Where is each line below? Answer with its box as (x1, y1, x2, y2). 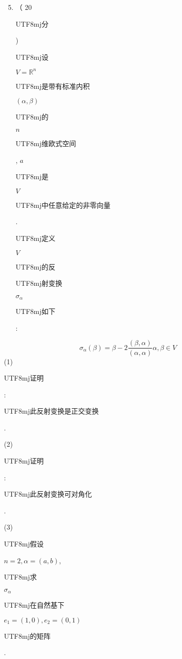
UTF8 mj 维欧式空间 (15, 138, 76, 149)
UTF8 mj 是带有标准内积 (15, 80, 90, 91)
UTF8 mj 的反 (15, 261, 56, 271)
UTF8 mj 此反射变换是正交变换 (4, 406, 99, 416)
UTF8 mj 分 (15, 18, 49, 29)
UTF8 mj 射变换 (15, 278, 62, 288)
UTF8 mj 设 (15, 51, 49, 62)
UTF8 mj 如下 (15, 306, 56, 316)
